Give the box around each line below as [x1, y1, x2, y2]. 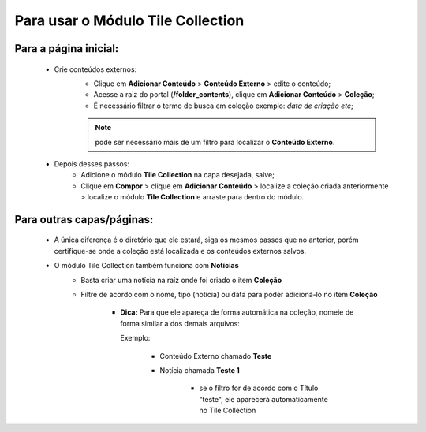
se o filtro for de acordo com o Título [199, 383, 319, 393]
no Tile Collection [199, 406, 256, 415]
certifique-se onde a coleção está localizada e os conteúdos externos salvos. [54, 246, 307, 255]
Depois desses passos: [54, 158, 130, 169]
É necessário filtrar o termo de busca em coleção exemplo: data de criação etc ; [93, 101, 354, 110]
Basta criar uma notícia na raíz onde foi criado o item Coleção [80, 275, 282, 285]
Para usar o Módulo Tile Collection [14, 12, 245, 29]
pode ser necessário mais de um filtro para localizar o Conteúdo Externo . [95, 137, 335, 147]
